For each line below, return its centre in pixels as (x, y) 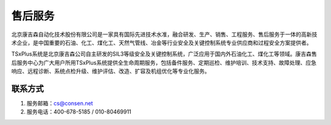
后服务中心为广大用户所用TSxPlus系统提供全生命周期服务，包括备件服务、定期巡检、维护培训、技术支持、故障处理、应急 (164, 63)
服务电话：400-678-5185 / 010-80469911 (79, 112)
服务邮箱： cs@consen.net (60, 104)
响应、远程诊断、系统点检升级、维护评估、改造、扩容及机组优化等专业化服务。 (111, 71)
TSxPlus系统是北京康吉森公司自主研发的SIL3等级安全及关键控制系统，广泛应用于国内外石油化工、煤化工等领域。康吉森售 (164, 54)
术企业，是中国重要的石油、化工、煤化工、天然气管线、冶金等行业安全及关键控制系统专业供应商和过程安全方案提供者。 (162, 42)
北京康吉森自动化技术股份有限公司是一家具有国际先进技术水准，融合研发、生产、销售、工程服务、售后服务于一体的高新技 (164, 34)
